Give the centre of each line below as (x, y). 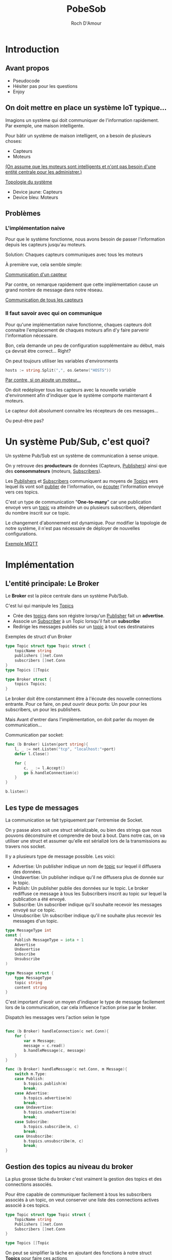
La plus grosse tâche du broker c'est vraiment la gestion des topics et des (83, 1179)
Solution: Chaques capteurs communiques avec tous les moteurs (74, 254)
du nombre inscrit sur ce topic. (38, 513)
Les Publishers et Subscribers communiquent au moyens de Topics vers (82, 481)
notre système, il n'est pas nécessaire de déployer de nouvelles (73, 528)
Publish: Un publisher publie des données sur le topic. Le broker (81, 888)
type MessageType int (28, 930)
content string (31, 988)
